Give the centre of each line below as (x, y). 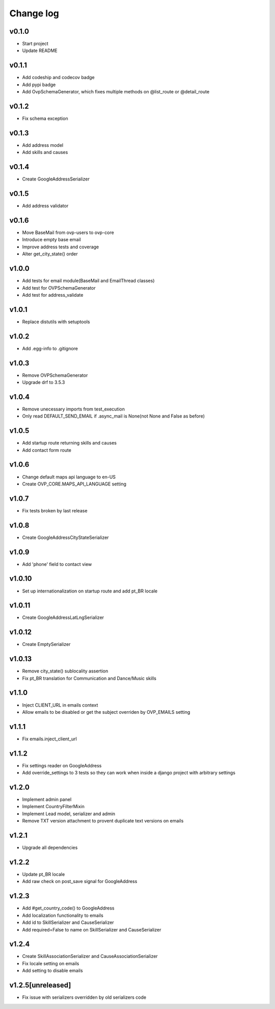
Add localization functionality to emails (63, 915)
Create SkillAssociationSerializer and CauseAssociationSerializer (90, 956)
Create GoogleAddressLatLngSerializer (63, 617)
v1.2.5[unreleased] (40, 985)
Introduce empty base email (51, 240)
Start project (35, 44)
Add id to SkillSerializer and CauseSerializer (68, 922)
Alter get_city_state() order (50, 254)
